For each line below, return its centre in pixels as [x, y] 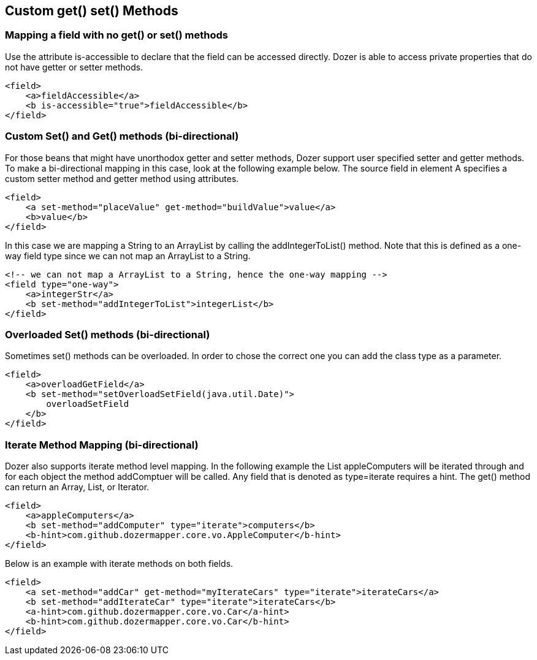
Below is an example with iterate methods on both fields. [119, 564]
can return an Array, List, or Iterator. [77, 487]
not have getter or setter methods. [74, 67]
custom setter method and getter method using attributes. [122, 178]
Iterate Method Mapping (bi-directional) [102, 445]
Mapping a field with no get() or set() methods [116, 35]
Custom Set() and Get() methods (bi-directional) [122, 136]
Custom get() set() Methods [92, 11]
